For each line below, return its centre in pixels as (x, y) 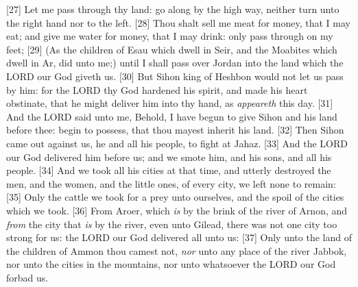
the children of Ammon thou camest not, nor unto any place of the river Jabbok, (177, 250)
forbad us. (27, 277)
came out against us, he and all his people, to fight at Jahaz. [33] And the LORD (177, 143)
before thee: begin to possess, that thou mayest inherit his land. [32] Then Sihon (175, 130)
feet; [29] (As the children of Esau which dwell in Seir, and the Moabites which (172, 49)
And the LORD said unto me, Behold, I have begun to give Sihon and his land (172, 116)
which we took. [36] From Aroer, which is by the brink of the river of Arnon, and (177, 210)
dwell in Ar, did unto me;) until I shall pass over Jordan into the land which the (175, 63)
